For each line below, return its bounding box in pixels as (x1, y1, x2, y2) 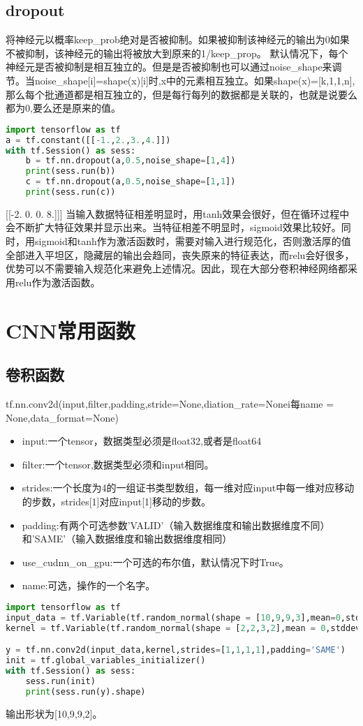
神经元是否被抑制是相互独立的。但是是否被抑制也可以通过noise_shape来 (6, 59, 332, 74)
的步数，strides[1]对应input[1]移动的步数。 (22, 494, 211, 508)
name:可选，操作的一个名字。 (22, 578, 156, 593)
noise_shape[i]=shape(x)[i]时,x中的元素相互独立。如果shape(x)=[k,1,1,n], (34, 73, 355, 87)
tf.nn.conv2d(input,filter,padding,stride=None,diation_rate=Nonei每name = (6, 397, 334, 411)
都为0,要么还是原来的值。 (6, 101, 121, 115)
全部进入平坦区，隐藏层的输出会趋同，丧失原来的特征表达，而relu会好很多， (6, 247, 355, 262)
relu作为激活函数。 (15, 274, 101, 289)
